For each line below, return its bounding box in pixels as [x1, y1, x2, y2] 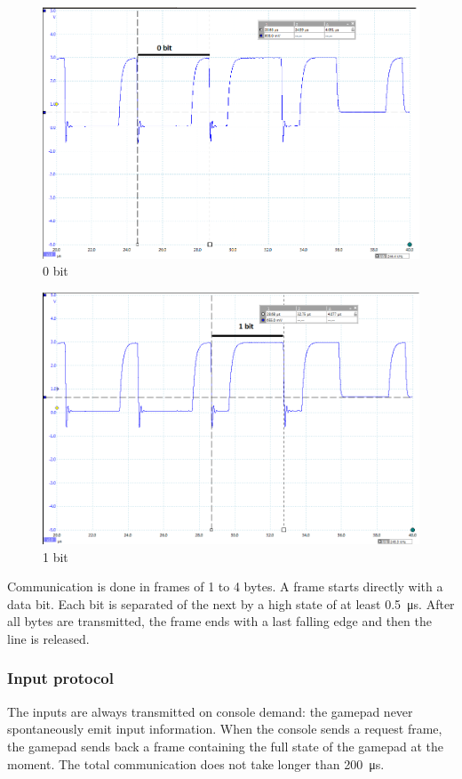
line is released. [7, 629, 90, 647]
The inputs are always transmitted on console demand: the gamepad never [7, 702, 413, 720]
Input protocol [7, 667, 114, 689]
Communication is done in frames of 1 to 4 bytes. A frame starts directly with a [7, 577, 443, 596]
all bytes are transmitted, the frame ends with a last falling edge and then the [7, 612, 432, 630]
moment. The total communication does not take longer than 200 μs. [7, 754, 385, 773]
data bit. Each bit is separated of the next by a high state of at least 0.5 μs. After [7, 594, 455, 613]
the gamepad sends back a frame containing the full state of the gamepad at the [7, 736, 444, 755]
